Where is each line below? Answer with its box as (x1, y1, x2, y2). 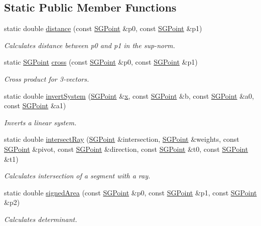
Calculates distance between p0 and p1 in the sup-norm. (4, 40, 175, 50)
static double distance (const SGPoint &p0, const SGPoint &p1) (4, 23, 202, 34)
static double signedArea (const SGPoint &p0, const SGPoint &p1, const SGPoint (4, 187, 257, 197)
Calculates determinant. (4, 213, 77, 224)
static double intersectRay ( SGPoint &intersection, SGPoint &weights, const (4, 134, 239, 144)
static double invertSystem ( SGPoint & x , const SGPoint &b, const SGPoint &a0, (4, 90, 254, 101)
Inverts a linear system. (4, 117, 77, 127)
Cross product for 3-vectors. (4, 73, 89, 84)
